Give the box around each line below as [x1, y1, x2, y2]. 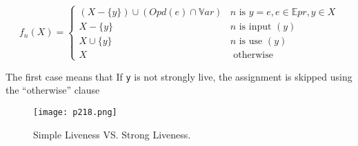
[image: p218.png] [33, 107, 117, 117]
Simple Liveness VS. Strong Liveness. [33, 127, 191, 141]
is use [239, 36, 263, 47]
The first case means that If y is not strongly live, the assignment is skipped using [6, 69, 352, 83]
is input [239, 22, 272, 32]
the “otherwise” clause [6, 83, 100, 97]
